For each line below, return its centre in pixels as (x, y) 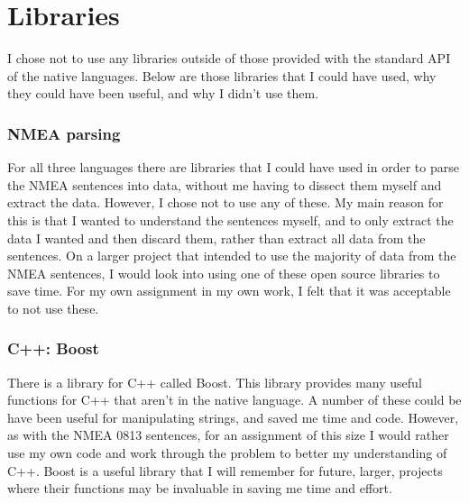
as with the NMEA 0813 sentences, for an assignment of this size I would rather (228, 435)
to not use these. (53, 308)
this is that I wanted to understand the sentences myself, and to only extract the (230, 219)
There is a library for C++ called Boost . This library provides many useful (215, 382)
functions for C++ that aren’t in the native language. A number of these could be (234, 400)
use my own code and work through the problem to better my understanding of (227, 453)
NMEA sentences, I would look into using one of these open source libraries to (224, 273)
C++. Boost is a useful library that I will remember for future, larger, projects (225, 470)
